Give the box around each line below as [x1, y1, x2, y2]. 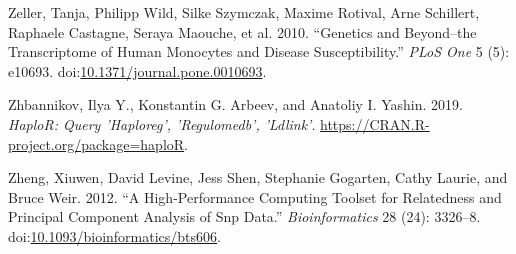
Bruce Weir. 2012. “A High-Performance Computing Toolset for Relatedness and [8, 186, 502, 207]
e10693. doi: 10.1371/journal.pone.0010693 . [8, 60, 267, 81]
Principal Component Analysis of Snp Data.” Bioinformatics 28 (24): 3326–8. [8, 206, 481, 227]
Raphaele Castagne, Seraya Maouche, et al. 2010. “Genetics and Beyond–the [8, 21, 477, 42]
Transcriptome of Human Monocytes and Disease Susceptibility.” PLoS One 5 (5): [8, 41, 510, 62]
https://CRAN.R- [319, 113, 430, 134]
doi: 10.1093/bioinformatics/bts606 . [8, 225, 221, 246]
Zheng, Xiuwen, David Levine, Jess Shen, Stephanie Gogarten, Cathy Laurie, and [8, 167, 508, 188]
